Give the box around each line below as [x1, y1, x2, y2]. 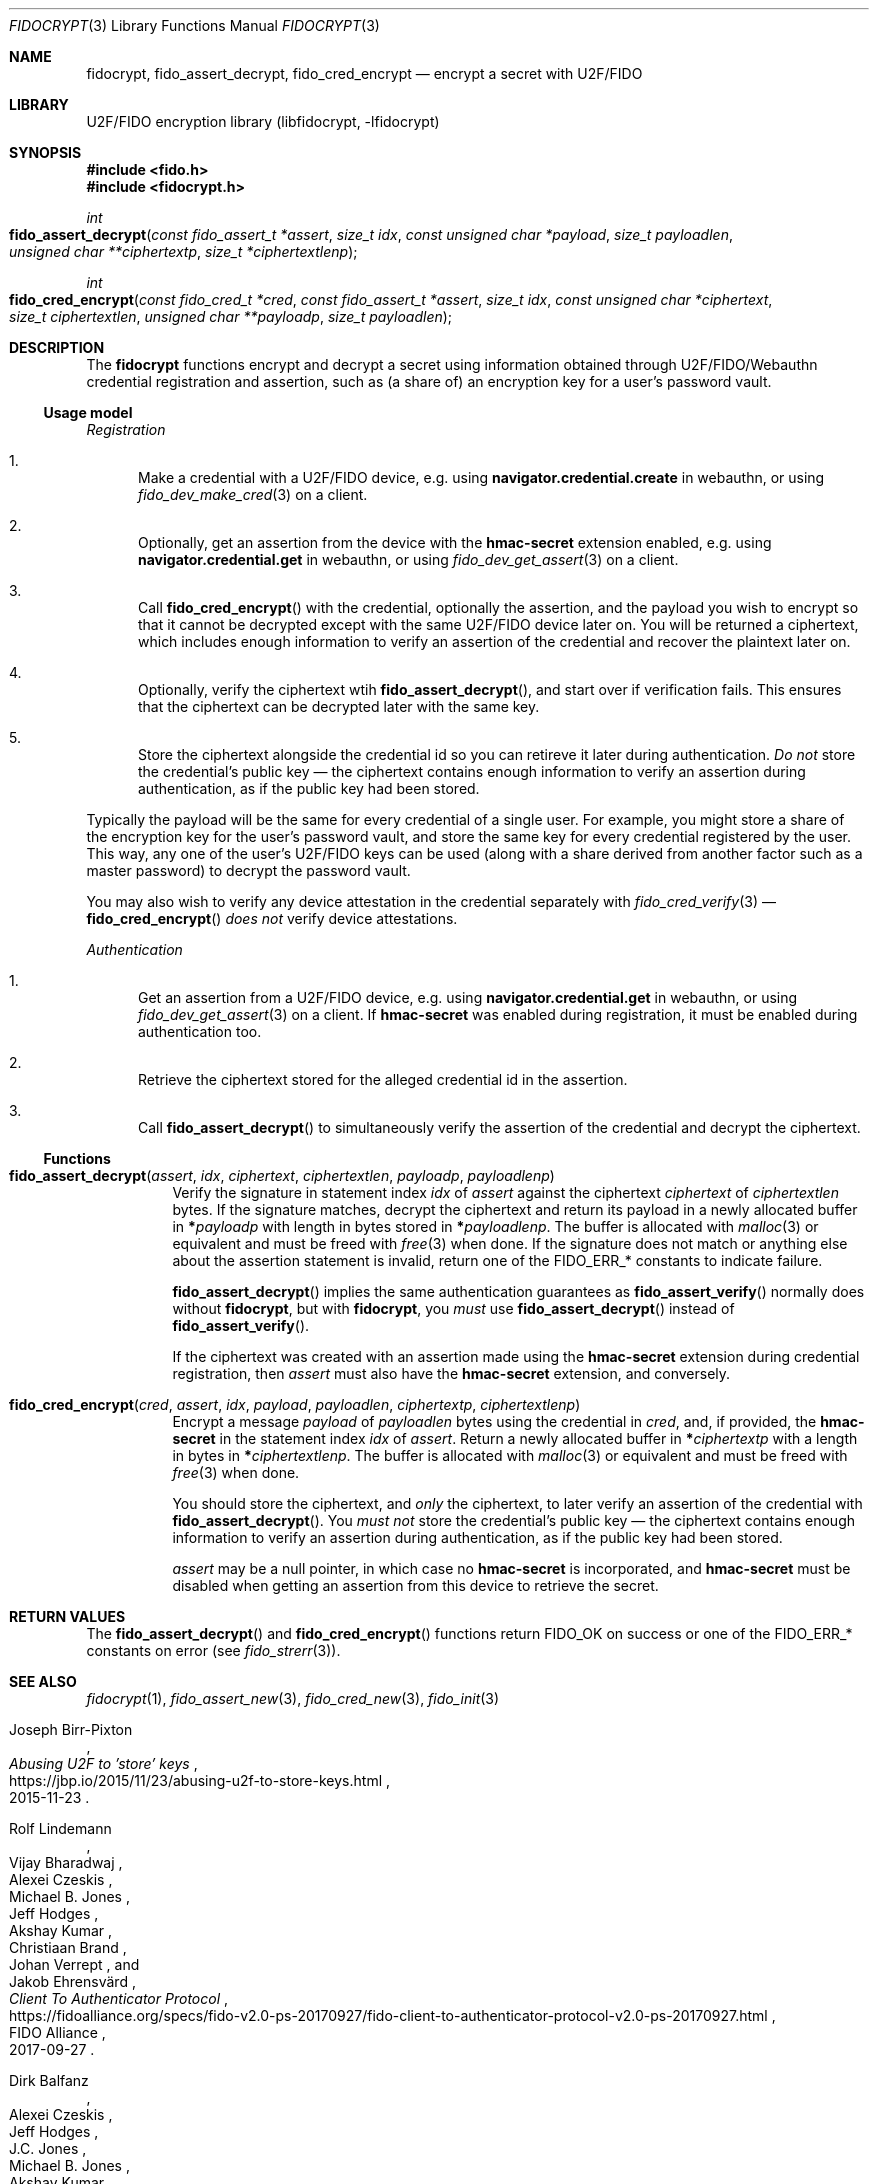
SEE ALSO [9, 1673, 77, 1690]
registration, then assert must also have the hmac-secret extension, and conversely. [172, 1365, 731, 1382]
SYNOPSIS [9, 144, 82, 161]
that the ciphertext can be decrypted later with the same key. [138, 698, 540, 715]
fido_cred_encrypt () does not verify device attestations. [86, 910, 458, 927]
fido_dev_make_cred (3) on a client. [138, 486, 368, 503]
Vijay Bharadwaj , [9, 1854, 123, 1871]
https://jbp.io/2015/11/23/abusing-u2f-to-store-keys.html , [9, 1772, 391, 1789]
